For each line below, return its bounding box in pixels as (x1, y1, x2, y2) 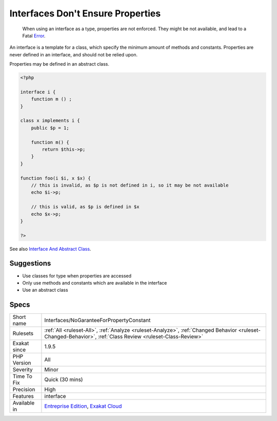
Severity (12, 366, 33, 373)
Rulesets (12, 330, 33, 337)
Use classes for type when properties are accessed (22, 272, 132, 279)
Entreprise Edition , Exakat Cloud (44, 403, 122, 410)
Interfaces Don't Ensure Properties (9, 8, 161, 19)
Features (12, 393, 34, 400)
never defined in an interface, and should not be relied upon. (9, 51, 138, 57)
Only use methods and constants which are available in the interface (22, 279, 167, 286)
